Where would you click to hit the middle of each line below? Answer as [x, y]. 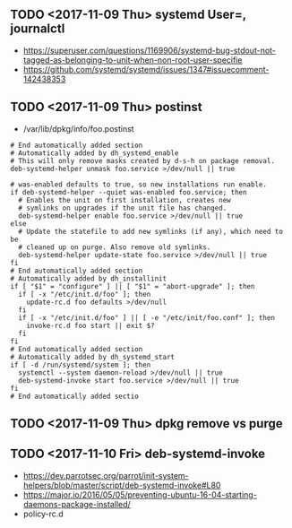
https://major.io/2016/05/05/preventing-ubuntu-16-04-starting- [140, 494]
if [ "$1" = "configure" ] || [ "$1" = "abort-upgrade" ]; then [133, 286]
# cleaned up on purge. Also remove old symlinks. [115, 247]
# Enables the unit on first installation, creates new [125, 200]
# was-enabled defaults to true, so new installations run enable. [139, 184]
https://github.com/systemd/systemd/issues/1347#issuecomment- [146, 69]
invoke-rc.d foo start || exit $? [90, 325]
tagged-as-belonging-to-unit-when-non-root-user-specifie [133, 60]
